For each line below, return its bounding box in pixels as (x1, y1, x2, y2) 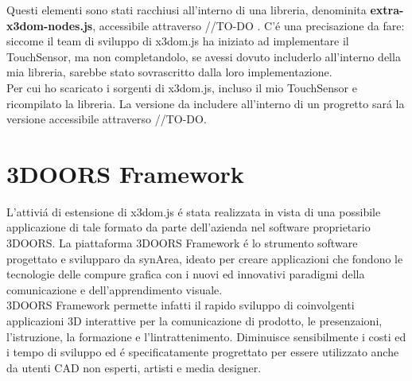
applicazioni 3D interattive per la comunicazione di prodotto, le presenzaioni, (6, 313, 383, 329)
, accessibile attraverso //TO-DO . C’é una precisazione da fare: (92, 17, 405, 33)
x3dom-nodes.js (6, 17, 93, 33)
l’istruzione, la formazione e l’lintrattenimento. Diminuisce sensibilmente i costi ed (6, 328, 406, 344)
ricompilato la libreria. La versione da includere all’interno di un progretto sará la (6, 95, 405, 111)
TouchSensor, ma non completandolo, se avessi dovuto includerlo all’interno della (6, 48, 401, 64)
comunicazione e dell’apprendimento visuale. (6, 281, 223, 297)
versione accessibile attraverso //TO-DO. (6, 111, 207, 127)
